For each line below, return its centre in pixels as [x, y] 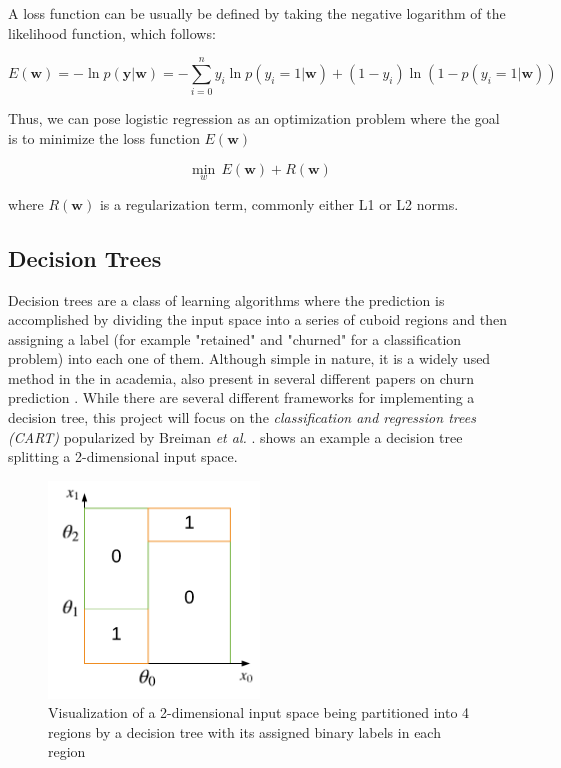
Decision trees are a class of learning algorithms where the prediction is [226, 299]
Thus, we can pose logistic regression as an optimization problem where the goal [254, 118]
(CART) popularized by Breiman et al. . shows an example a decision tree [235, 436]
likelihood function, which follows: [112, 32]
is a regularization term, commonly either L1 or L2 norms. [279, 203]
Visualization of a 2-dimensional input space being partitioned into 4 [259, 712]
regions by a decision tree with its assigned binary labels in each [244, 731]
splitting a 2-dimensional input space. [123, 456]
